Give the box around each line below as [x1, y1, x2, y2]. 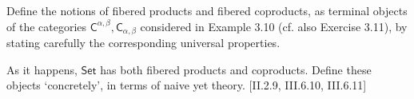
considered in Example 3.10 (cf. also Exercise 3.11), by [140, 18, 408, 34]
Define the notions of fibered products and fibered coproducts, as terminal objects [6, 2, 408, 18]
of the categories [6, 18, 87, 34]
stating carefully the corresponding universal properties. [6, 34, 281, 51]
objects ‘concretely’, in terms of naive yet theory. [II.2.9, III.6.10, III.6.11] [6, 77, 367, 93]
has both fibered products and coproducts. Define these [100, 61, 372, 77]
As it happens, [6, 61, 78, 77]
